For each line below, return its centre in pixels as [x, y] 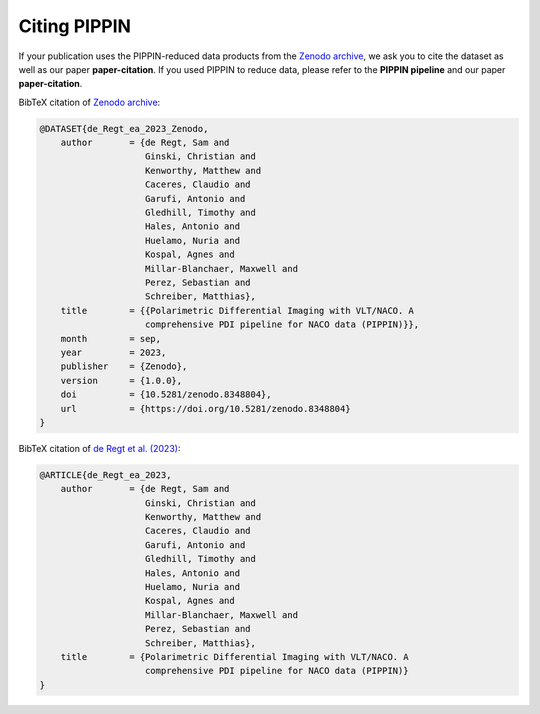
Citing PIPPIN [75, 26]
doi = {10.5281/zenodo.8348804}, [166, 394]
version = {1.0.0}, [121, 380]
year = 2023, [113, 352]
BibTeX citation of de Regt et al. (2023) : [99, 448]
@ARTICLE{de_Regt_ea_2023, [105, 474]
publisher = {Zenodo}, [124, 366]
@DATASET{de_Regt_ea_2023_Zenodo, [124, 128]
